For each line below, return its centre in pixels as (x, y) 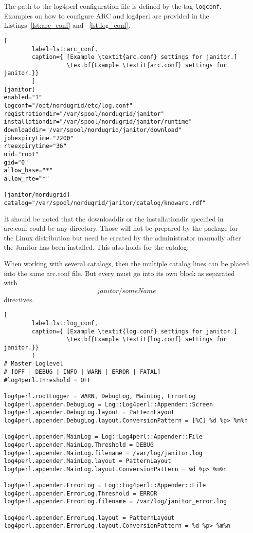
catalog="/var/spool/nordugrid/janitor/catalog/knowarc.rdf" (105, 203)
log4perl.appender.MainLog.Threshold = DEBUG (79, 445)
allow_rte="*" (27, 179)
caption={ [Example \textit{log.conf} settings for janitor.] (135, 331)
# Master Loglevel (34, 364)
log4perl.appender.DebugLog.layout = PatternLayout (89, 413)
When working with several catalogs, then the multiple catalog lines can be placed (126, 263)
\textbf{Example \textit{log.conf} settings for (147, 340)
